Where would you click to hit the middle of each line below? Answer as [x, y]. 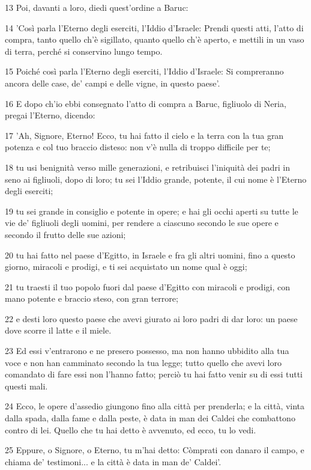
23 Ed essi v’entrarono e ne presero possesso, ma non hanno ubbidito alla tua [147, 351]
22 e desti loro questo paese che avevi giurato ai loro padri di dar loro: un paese [151, 318]
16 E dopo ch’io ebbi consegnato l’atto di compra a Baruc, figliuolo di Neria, [146, 103]
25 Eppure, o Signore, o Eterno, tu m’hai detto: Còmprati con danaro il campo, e [155, 450]
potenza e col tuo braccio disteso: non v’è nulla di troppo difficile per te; [138, 147]
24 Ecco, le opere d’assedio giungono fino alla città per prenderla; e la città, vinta [155, 406]
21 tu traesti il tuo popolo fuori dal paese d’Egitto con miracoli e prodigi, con [147, 286]
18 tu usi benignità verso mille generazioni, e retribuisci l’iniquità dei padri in [147, 167]
